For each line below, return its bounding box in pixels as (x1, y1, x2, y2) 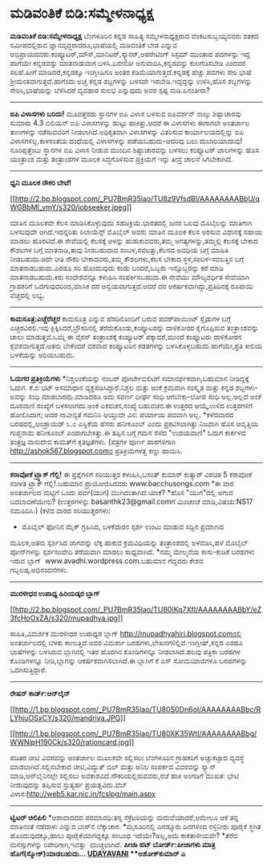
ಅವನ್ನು (10, 391, 27, 401)
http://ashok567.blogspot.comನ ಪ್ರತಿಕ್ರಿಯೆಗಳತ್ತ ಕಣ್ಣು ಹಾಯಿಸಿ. (10, 446, 184, 456)
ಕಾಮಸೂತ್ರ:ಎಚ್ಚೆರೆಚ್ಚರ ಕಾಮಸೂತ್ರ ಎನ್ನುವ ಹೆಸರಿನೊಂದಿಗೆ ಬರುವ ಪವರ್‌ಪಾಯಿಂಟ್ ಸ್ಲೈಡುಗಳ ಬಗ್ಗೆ (10, 313, 232, 323)
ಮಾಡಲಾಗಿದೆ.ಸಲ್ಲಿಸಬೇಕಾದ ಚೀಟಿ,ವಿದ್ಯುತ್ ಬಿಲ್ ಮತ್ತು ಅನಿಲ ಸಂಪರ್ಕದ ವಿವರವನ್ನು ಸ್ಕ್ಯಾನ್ (10, 762, 216, 771)
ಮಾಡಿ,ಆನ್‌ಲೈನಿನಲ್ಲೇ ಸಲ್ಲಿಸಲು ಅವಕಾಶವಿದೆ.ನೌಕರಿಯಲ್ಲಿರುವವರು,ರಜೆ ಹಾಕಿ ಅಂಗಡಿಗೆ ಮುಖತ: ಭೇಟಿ (10, 771, 240, 780)
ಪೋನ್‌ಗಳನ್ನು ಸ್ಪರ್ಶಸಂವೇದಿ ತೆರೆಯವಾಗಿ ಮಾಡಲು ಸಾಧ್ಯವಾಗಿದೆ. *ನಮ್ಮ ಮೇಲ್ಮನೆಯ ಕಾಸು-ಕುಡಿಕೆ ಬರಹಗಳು (10, 546, 255, 556)
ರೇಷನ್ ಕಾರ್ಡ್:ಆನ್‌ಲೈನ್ (10, 688, 71, 698)
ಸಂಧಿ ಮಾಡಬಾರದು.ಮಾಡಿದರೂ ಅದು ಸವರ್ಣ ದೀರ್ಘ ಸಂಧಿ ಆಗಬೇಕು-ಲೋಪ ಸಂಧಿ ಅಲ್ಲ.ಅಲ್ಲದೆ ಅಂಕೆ (28, 391, 262, 401)
